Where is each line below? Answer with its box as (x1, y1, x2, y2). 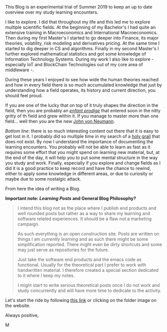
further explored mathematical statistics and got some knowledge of (5, 51, 146, 57)
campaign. (17, 221, 39, 227)
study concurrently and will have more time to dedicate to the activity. (17, 287, 161, 293)
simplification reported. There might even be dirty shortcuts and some (17, 242, 162, 247)
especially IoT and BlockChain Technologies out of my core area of (5, 62, 143, 67)
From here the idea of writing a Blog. (5, 186, 80, 192)
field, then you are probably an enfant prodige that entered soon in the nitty (5, 108, 161, 113)
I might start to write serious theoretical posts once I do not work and (17, 282, 160, 288)
